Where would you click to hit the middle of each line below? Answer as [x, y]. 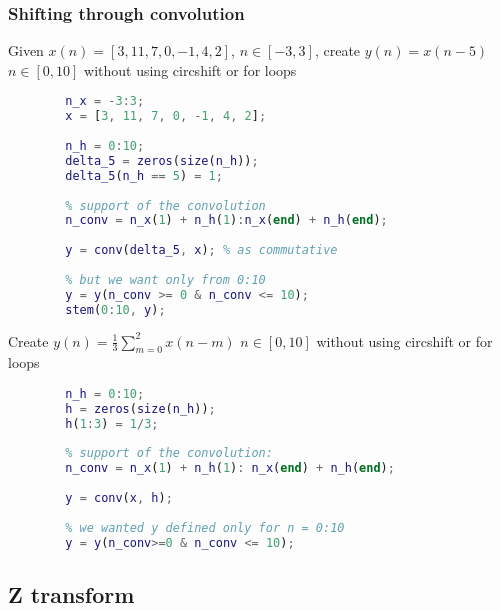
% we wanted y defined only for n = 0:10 [205, 527]
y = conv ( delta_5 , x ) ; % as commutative [201, 250]
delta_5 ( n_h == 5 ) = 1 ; [144, 175]
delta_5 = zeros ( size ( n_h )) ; [162, 160]
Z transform [71, 593]
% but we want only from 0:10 [165, 279]
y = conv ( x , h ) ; [119, 498]
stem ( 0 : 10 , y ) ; [115, 309]
